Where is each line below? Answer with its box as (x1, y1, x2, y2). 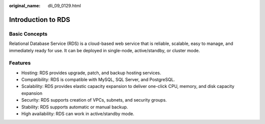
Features (9, 60, 31, 66)
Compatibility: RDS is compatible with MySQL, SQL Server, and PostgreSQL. (21, 77, 175, 83)
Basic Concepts (9, 30, 48, 37)
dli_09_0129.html (48, 3, 81, 8)
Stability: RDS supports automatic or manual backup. (21, 104, 129, 110)
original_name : (9, 3, 41, 8)
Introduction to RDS (9, 15, 71, 24)
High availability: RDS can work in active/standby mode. (21, 111, 134, 117)
